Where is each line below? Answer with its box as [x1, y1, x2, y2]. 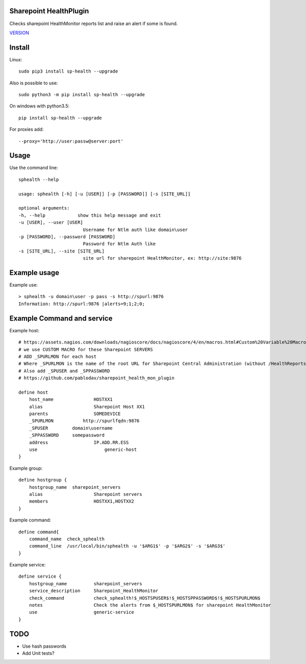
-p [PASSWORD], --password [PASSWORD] [18, 234, 116, 240]
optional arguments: [18, 205, 70, 211]
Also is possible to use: [9, 80, 58, 86]
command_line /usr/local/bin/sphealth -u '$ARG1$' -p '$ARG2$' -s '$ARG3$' [29, 543, 226, 549]
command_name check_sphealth [29, 536, 105, 542]
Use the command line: [9, 165, 58, 171]
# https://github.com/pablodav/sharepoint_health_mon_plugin [18, 375, 174, 381]
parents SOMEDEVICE [29, 411, 121, 417]
